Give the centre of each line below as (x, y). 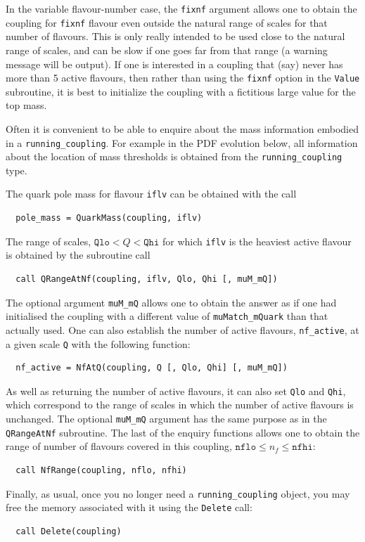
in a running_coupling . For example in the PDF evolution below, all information (182, 142)
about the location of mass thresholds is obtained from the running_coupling (174, 156)
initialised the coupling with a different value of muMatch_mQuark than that (167, 316)
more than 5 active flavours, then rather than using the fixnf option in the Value (183, 78)
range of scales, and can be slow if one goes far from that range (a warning (167, 50)
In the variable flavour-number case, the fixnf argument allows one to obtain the (181, 8)
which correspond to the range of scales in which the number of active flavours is (180, 405)
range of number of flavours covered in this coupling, (119, 446)
